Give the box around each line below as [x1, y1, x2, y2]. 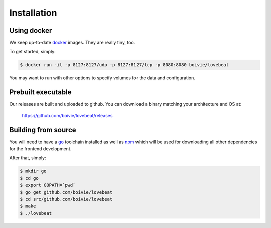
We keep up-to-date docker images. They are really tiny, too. [9, 40, 135, 46]
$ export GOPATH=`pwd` [20, 182, 76, 188]
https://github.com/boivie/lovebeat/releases [22, 112, 113, 118]
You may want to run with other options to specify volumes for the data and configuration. [9, 75, 196, 81]
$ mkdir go [20, 168, 47, 174]
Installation [9, 7, 57, 18]
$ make [20, 203, 36, 209]
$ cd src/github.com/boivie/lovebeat [20, 196, 113, 202]
